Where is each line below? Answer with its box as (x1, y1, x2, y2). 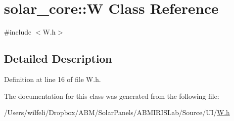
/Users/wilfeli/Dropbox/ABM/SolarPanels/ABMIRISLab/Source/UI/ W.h (4, 107, 230, 118)
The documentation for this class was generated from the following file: (4, 90, 219, 101)
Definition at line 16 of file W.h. (4, 74, 101, 84)
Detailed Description (4, 51, 112, 66)
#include (4, 27, 32, 37)
